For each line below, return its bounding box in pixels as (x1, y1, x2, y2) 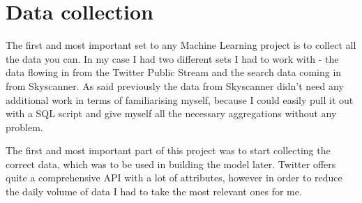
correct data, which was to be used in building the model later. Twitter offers (6, 156, 336, 171)
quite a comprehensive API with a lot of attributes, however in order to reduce (6, 170, 342, 185)
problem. (6, 119, 43, 134)
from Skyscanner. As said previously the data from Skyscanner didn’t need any (6, 78, 344, 93)
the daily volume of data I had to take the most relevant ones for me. (6, 184, 302, 199)
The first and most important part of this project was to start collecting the (6, 143, 331, 158)
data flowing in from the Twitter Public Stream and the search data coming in (6, 65, 342, 80)
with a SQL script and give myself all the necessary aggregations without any (6, 106, 337, 121)
